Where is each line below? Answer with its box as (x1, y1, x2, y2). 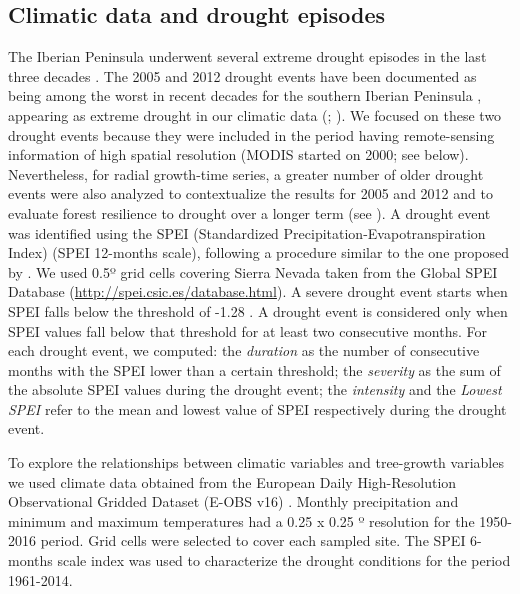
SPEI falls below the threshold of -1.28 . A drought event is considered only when (8, 300, 508, 321)
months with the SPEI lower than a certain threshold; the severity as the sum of (8, 359, 501, 380)
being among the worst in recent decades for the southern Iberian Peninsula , (8, 85, 482, 106)
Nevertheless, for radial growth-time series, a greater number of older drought (8, 163, 484, 184)
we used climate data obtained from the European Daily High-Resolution (8, 471, 457, 492)
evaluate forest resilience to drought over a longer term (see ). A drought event (8, 202, 491, 223)
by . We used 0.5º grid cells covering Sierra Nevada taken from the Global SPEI (8, 261, 498, 282)
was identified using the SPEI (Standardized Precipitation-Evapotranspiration (8, 222, 486, 243)
